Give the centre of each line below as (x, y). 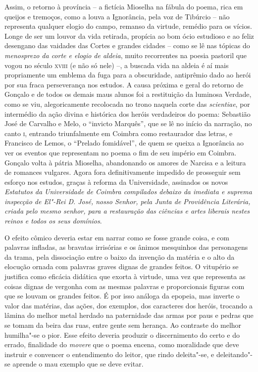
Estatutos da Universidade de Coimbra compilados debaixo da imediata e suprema (128, 191)
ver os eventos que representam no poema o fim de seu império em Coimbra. (121, 152)
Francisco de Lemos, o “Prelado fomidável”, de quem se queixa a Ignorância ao (124, 143)
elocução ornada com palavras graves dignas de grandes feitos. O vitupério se (122, 266)
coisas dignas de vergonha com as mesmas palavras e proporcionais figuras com (125, 286)
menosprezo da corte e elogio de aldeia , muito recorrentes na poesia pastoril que (126, 55)
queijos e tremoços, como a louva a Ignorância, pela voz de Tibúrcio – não (117, 16)
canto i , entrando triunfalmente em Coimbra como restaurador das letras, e (119, 133)
